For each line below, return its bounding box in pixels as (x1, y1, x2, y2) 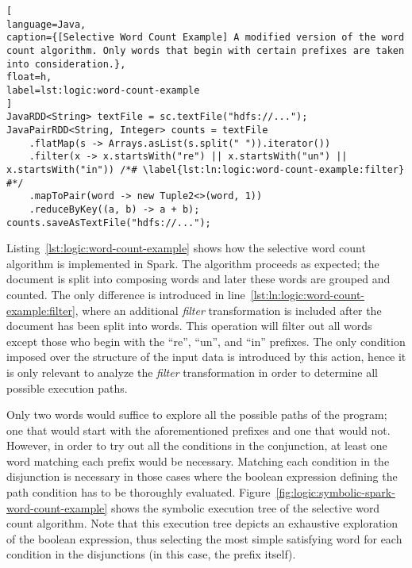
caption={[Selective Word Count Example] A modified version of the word (6, 32, 405, 44)
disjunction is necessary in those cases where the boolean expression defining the (6, 468, 398, 485)
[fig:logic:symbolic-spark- (275, 484, 395, 501)
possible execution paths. (6, 379, 128, 396)
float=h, (6, 71, 52, 83)
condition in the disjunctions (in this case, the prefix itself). (6, 546, 296, 562)
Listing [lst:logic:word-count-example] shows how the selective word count (6, 240, 366, 256)
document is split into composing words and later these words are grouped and (6, 271, 391, 287)
